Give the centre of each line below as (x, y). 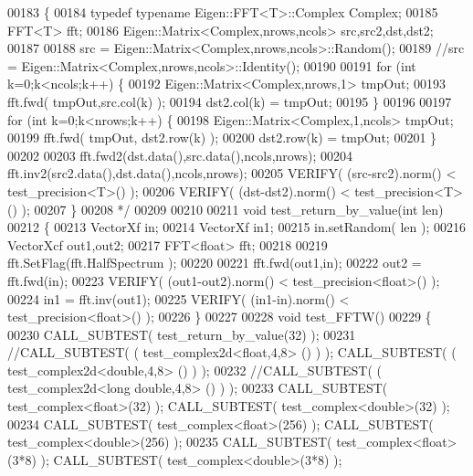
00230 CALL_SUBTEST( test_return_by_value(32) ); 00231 (182, 334)
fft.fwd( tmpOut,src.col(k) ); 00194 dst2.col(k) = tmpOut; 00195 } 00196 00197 (230, 101)
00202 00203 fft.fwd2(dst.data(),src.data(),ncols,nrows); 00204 (180, 155)
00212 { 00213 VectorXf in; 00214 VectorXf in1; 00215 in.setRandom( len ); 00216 (237, 227)
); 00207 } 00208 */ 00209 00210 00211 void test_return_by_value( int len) (232, 209)
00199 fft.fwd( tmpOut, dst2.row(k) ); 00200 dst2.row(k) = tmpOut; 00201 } (222, 138)
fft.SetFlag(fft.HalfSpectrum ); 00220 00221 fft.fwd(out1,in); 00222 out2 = (215, 263)
